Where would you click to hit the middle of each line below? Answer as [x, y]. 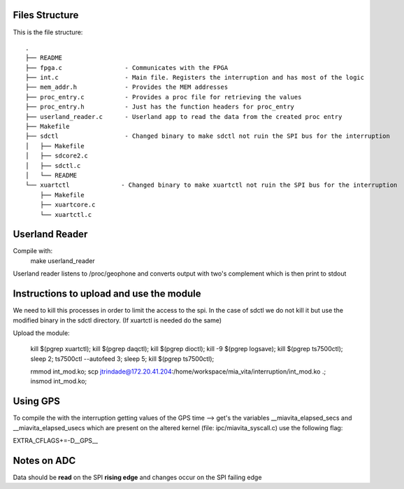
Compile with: [33, 251]
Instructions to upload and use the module [107, 294]
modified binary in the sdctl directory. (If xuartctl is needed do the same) [117, 320]
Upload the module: [41, 333]
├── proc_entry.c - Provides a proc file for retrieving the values [164, 97]
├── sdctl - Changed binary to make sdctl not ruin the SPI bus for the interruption [208, 136]
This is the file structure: [48, 32]
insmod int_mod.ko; [59, 381]
